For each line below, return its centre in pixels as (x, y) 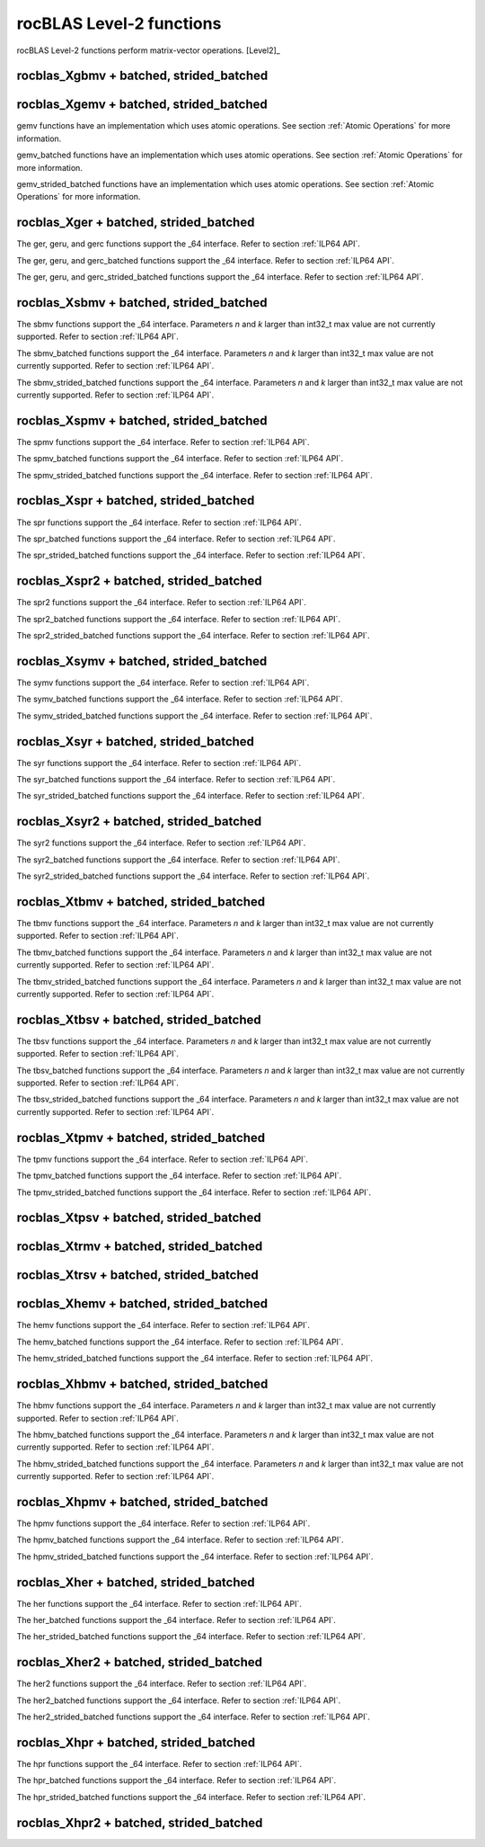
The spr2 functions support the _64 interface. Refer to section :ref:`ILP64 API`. (162, 602)
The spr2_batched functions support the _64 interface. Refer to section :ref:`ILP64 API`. (179, 619)
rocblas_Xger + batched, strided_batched (136, 223)
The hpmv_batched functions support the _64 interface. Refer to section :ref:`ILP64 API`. (181, 1540)
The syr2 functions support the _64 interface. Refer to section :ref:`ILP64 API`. (161, 843)
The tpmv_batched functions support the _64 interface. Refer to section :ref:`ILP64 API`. (179, 1176)
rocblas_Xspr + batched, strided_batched (136, 500)
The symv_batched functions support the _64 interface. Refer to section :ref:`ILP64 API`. (180, 699)
